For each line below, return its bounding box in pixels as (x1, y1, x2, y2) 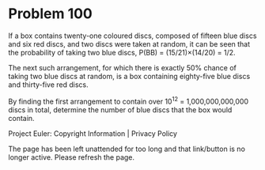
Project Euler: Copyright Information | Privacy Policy (8, 128, 178, 138)
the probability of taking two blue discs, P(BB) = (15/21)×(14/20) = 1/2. (8, 47, 236, 57)
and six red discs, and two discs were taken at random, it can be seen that (8, 39, 251, 48)
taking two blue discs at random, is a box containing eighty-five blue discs (8, 71, 251, 81)
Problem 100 (8, 5, 93, 23)
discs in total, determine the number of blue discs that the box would (8, 104, 233, 115)
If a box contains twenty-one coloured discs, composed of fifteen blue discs (8, 31, 257, 40)
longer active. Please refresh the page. (8, 152, 135, 162)
